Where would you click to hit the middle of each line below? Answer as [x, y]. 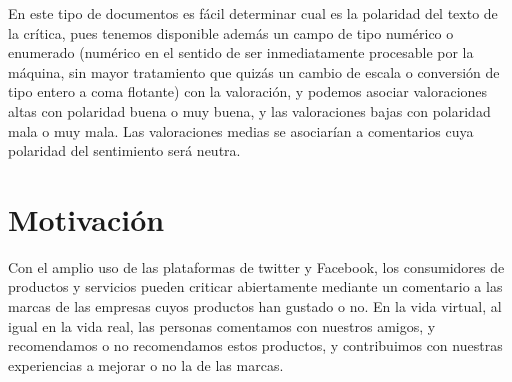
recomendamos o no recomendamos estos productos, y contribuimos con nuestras [255, 345]
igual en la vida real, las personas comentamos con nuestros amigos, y [222, 325]
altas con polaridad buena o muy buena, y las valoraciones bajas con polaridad [249, 110]
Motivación [86, 218]
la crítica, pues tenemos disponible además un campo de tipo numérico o [231, 32]
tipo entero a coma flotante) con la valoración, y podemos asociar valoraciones [248, 91]
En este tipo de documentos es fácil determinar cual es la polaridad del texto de [253, 13]
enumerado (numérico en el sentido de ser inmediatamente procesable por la [241, 52]
